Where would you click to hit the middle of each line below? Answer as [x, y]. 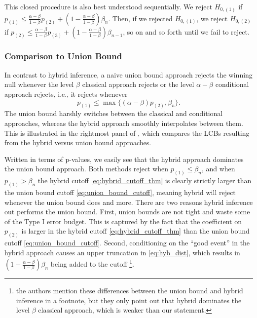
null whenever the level [39, 84]
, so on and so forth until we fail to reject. [186, 31]
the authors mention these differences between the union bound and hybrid [129, 291]
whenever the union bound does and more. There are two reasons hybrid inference [129, 202]
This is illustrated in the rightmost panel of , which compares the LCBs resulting [127, 133]
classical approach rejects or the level [138, 84]
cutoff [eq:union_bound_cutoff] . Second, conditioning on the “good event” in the [127, 243]
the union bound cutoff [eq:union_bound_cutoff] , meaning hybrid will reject [120, 192]
